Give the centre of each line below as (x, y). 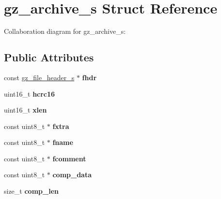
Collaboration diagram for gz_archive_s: (65, 31)
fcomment (69, 158)
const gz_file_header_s (39, 77)
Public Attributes (49, 57)
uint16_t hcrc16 (30, 93)
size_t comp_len (31, 191)
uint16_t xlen (25, 110)
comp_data (72, 175)
